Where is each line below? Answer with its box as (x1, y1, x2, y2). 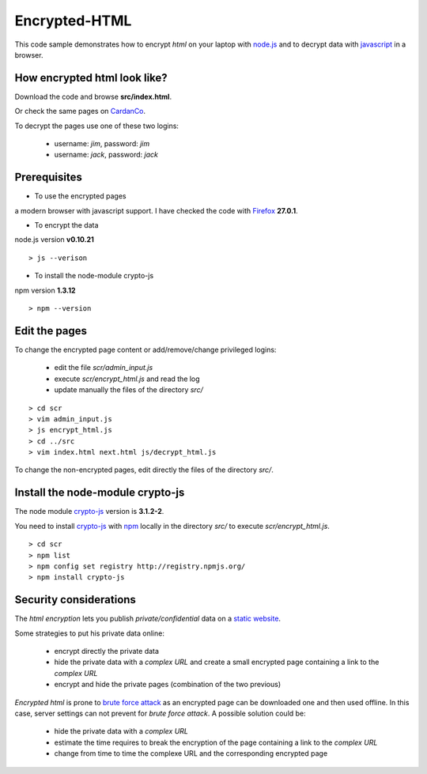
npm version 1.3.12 (14, 285, 76, 295)
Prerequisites (14, 171, 82, 184)
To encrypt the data (34, 221, 99, 230)
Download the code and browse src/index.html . (14, 92, 172, 101)
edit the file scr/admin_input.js (54, 363, 153, 372)
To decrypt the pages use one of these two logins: (14, 121, 179, 130)
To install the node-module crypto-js (34, 271, 154, 281)
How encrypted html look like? (14, 71, 168, 85)
